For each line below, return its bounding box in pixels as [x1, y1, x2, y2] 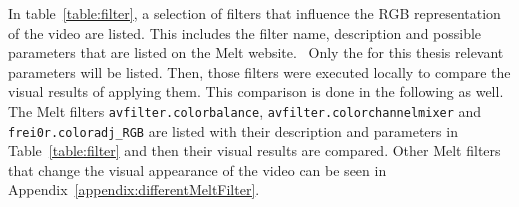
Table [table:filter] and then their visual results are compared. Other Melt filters [8, 140, 501, 161]
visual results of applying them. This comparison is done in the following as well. [8, 81, 504, 102]
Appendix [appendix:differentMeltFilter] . [8, 179, 260, 200]
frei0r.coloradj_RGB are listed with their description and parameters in [8, 120, 458, 141]
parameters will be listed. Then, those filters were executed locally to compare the [8, 61, 511, 82]
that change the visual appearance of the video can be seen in [8, 159, 387, 180]
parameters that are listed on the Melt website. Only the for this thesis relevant [8, 42, 504, 63]
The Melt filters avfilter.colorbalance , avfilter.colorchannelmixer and [8, 100, 482, 121]
